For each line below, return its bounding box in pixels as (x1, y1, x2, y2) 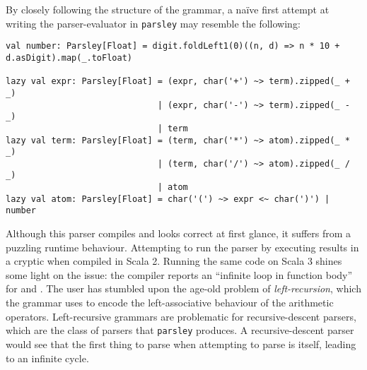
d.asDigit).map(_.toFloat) (6, 52, 132, 63)
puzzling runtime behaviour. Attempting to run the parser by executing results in (6, 239, 359, 254)
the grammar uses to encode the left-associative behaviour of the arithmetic (6, 295, 334, 310)
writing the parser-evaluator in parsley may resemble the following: (6, 16, 301, 30)
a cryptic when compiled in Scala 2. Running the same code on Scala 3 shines (6, 253, 342, 268)
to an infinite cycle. (6, 350, 89, 365)
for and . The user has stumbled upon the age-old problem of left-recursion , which (6, 281, 361, 296)
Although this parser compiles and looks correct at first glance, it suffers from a (6, 226, 351, 241)
